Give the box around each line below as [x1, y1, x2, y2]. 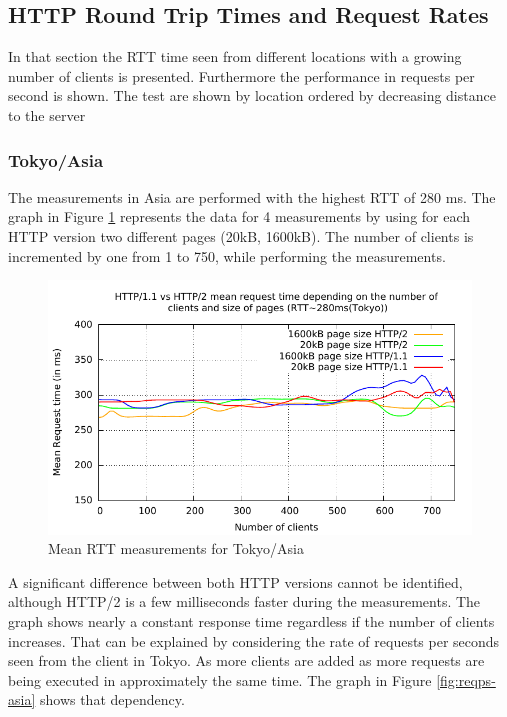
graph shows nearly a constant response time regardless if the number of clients [8, 610, 495, 631]
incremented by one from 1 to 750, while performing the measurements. [8, 245, 446, 266]
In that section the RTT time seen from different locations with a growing [8, 46, 462, 67]
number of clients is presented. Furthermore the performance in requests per [8, 65, 475, 86]
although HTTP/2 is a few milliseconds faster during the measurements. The [8, 591, 481, 612]
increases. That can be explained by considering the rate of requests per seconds [8, 630, 500, 651]
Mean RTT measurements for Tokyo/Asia [48, 538, 304, 559]
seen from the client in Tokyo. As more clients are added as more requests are [8, 650, 485, 671]
